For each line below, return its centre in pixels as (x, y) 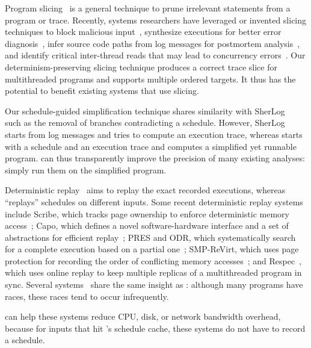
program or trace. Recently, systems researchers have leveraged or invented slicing (156, 20)
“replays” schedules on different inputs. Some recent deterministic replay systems (154, 201)
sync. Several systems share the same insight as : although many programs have (154, 284)
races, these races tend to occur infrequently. (87, 296)
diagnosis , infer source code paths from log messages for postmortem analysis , (152, 43)
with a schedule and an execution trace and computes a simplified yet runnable (151, 146)
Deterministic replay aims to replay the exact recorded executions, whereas (145, 190)
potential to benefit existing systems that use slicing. (102, 91)
